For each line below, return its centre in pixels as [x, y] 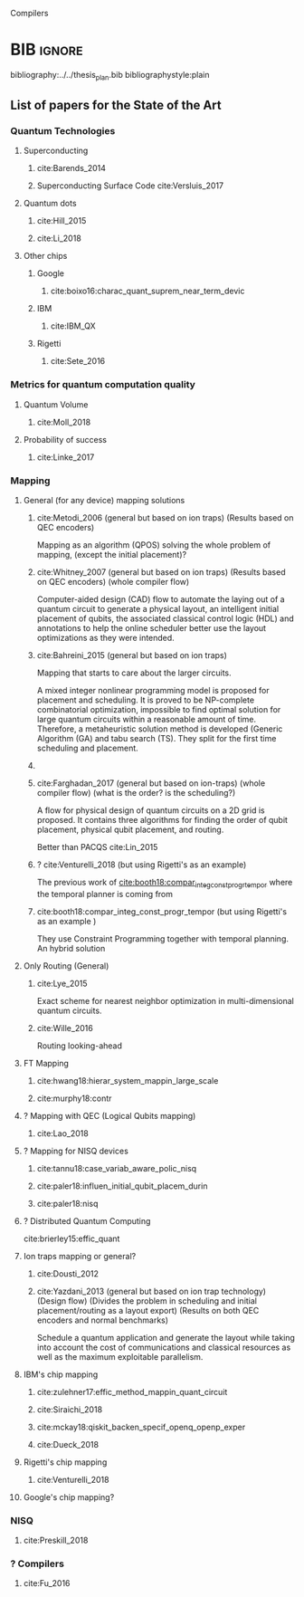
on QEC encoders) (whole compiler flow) [113, 582]
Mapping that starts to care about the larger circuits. [134, 673]
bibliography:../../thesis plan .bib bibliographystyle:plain [110, 76]
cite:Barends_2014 [71, 168]
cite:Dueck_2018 [67, 1444]
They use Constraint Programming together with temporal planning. [162, 938]
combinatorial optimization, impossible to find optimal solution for [159, 710]
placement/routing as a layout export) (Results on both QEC [148, 1310]
